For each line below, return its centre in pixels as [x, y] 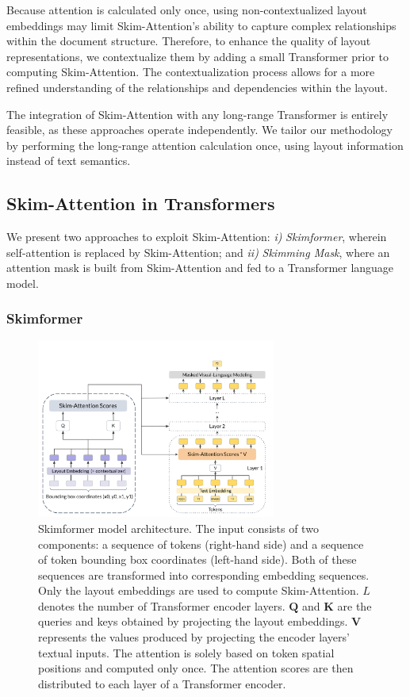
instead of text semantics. [69, 161]
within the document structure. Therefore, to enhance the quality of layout [189, 41]
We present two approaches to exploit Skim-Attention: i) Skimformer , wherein [197, 237]
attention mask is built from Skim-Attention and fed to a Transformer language [200, 268]
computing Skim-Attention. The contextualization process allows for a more [191, 72]
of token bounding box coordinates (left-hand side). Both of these [197, 559]
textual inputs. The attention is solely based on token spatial [186, 652]
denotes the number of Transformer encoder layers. [162, 605]
